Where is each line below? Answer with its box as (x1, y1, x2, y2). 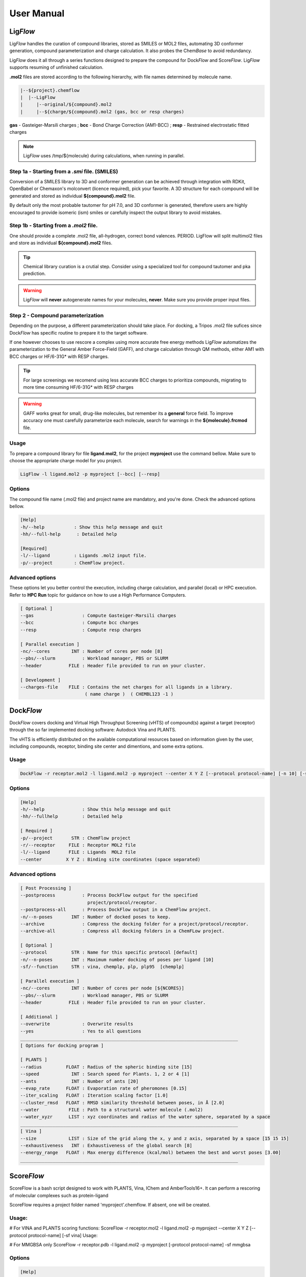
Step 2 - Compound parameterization (9, 312, 104, 319)
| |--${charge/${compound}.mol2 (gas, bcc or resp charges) (20, 109, 185, 114)
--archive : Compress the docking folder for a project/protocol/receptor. (20, 921, 249, 927)
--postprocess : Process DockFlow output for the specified (20, 892, 198, 898)
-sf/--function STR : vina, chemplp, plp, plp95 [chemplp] (20, 964, 185, 970)
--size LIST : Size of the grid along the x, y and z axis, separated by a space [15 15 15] (20, 1136, 289, 1141)
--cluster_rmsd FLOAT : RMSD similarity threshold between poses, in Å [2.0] (20, 1100, 225, 1105)
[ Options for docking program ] (20, 1043, 104, 1048)
